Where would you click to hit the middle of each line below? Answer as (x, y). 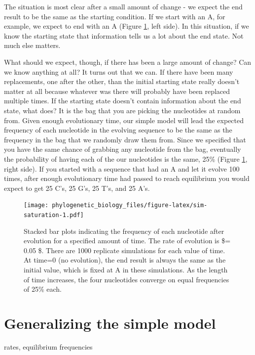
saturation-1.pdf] (54, 215)
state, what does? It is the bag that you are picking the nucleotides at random (122, 110)
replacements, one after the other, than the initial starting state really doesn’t (122, 81)
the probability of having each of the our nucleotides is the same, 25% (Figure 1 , (126, 158)
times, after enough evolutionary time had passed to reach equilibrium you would (127, 178)
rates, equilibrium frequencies (48, 346)
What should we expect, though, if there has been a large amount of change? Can (128, 62)
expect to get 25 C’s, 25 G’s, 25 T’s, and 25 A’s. (77, 188)
